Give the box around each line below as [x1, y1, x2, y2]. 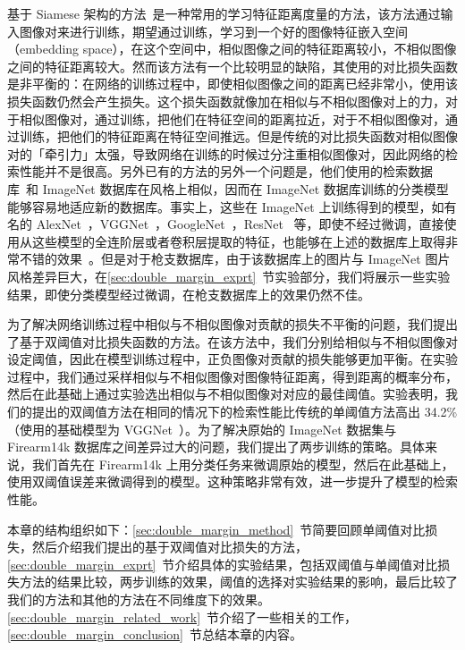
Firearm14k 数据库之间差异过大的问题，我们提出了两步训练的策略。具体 [7, 437, 425, 456]
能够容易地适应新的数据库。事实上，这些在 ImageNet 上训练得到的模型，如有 [7, 197, 457, 215]
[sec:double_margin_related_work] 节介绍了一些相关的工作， [7, 607, 358, 626]
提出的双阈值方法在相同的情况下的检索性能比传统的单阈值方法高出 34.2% [31, 402, 458, 421]
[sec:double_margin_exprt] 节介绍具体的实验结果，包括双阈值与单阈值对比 [7, 554, 438, 573]
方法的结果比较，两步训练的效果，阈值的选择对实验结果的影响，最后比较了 [19, 572, 458, 591]
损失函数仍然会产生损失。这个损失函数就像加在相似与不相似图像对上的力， [7, 91, 445, 110]
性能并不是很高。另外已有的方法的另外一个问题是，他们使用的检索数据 [19, 162, 433, 181]
